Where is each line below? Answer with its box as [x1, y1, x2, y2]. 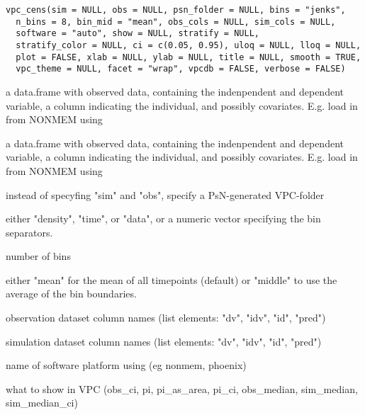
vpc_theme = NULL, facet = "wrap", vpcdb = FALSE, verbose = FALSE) [16, 64, 346, 74]
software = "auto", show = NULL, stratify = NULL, [16, 28, 259, 39]
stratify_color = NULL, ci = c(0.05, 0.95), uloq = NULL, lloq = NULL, [16, 40, 361, 50]
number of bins [6, 249, 71, 263]
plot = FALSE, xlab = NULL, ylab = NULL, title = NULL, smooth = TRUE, [16, 52, 361, 62]
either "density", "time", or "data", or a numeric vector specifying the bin [6, 211, 321, 226]
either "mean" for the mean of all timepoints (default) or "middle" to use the [6, 272, 337, 287]
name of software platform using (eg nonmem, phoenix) [6, 358, 247, 373]
